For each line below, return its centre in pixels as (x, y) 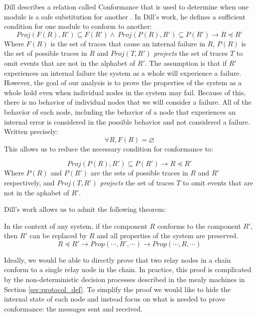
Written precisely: (31, 131)
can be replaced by (58, 236)
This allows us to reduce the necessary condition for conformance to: (109, 148)
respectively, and (29, 182)
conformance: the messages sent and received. (73, 308)
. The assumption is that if (186, 63)
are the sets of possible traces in (139, 173)
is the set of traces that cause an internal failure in (128, 43)
